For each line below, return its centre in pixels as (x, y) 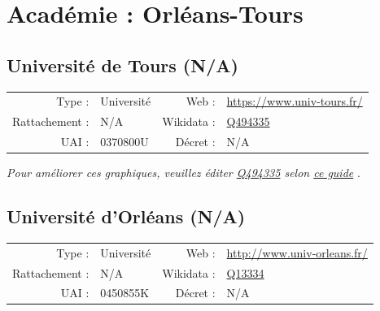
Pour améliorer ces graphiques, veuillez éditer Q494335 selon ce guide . (183, 173)
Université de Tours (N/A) (122, 65)
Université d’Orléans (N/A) (126, 216)
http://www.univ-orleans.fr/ (297, 252)
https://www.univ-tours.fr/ (295, 101)
